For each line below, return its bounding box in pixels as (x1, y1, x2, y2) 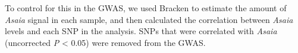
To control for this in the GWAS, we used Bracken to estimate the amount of (5, 2, 287, 14)
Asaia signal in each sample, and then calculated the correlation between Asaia (5, 13, 293, 25)
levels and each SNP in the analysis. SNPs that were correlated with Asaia (5, 25, 277, 37)
